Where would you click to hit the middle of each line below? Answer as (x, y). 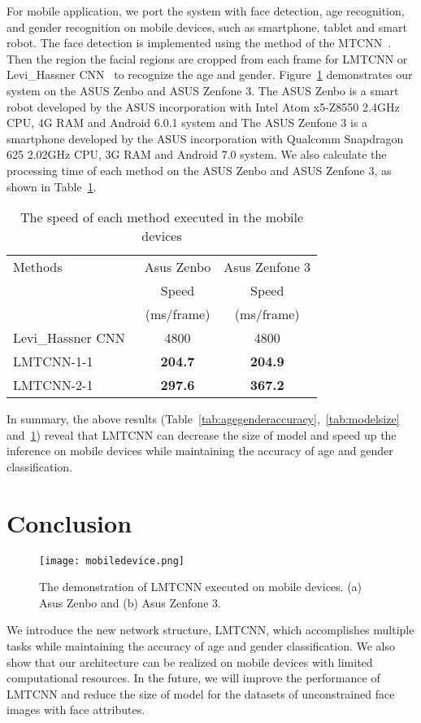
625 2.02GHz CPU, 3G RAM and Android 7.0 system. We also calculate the (197, 154)
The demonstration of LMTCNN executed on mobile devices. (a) (201, 587)
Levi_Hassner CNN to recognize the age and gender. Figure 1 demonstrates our (210, 74)
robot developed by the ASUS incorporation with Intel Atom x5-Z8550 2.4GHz (203, 106)
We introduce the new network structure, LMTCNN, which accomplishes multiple (210, 630)
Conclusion (69, 522)
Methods (38, 267)
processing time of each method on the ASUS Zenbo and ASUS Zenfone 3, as (199, 170)
